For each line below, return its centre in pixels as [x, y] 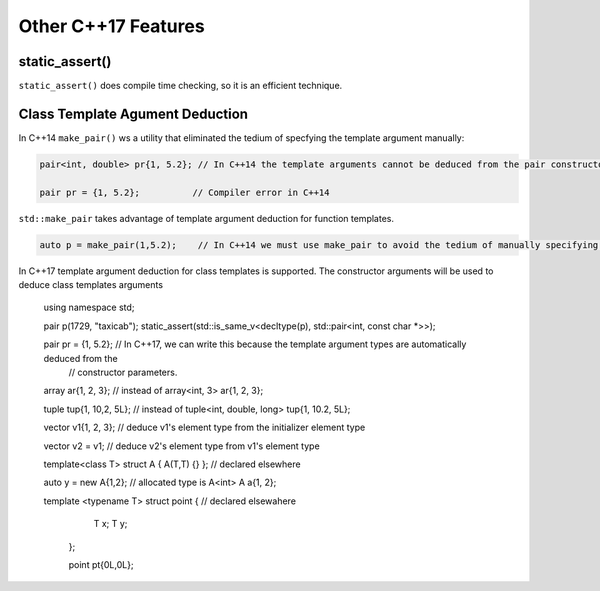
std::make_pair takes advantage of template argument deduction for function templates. [206, 218]
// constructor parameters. [123, 372]
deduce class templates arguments [91, 285]
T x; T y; [110, 524]
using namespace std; [89, 307]
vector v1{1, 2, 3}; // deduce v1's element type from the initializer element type [204, 427]
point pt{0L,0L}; [101, 564]
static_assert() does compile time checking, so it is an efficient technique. [180, 86]
